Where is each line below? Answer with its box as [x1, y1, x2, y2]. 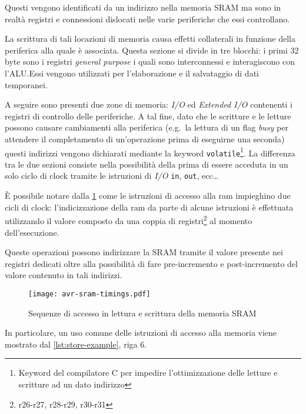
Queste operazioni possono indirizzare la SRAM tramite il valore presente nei [5, 246, 283, 258]
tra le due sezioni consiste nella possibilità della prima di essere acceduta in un [5, 158, 288, 170]
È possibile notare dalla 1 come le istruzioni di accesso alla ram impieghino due [5, 189, 291, 202]
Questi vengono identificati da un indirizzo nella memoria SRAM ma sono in [5, 1, 281, 13]
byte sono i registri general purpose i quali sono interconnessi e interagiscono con [5, 55, 295, 68]
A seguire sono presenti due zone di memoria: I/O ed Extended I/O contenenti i [5, 98, 292, 111]
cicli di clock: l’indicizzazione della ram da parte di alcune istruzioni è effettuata [5, 201, 294, 213]
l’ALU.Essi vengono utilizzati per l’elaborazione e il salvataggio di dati [5, 66, 259, 79]
